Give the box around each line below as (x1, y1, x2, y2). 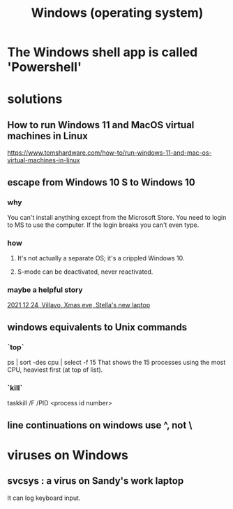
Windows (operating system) (31, 5, 204, 21)
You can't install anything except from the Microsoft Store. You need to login (7, 213, 227, 221)
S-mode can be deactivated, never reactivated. (17, 267, 153, 276)
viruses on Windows (7, 447, 129, 463)
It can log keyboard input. (7, 494, 81, 502)
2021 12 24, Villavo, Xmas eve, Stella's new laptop (7, 301, 151, 309)
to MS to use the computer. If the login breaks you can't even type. (7, 221, 200, 229)
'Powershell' (7, 60, 82, 75)
